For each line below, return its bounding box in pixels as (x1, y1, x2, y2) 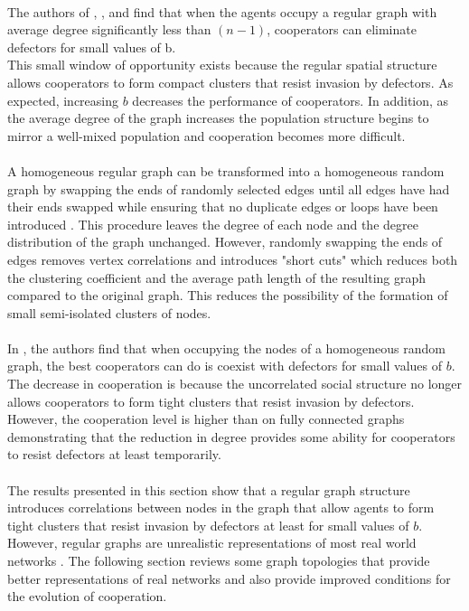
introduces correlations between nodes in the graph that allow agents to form (7, 498, 435, 517)
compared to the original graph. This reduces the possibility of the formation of (7, 286, 448, 305)
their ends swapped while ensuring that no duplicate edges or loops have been (7, 197, 438, 216)
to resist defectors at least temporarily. (7, 445, 221, 464)
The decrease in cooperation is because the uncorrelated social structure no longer (7, 374, 463, 393)
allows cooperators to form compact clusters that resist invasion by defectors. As (7, 72, 454, 91)
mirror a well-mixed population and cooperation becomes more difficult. (7, 126, 406, 145)
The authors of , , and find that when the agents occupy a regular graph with (7, 2, 437, 21)
